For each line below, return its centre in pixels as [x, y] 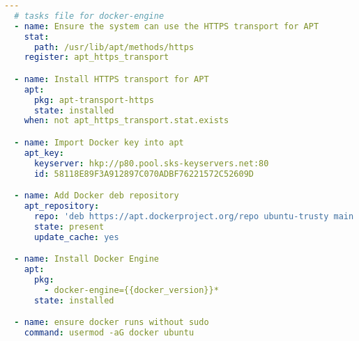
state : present [69, 227]
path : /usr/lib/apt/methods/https [114, 47]
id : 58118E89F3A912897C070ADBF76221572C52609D [144, 174]
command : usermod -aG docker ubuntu [109, 333]
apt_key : [44, 153]
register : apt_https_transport [97, 57]
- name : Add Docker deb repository [97, 196]
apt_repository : [62, 206]
